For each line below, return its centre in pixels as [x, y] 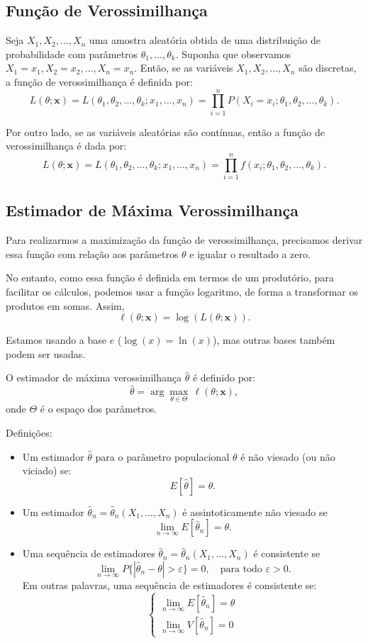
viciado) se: [47, 470]
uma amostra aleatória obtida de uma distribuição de [205, 40]
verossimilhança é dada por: [66, 146]
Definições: [29, 432]
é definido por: [224, 378]
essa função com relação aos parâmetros [92, 253]
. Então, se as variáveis [184, 68]
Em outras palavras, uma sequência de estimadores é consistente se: [169, 585]
